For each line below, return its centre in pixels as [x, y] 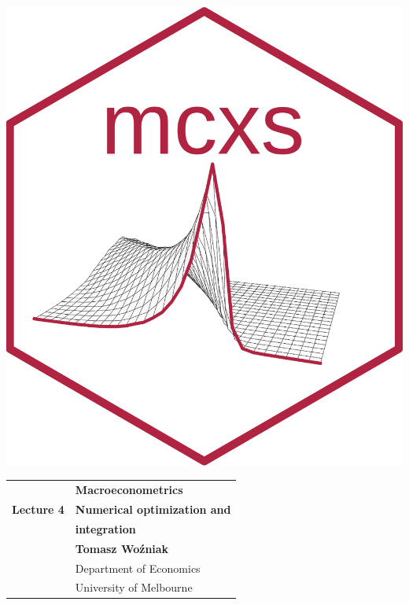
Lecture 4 [38, 509]
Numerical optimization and [153, 509]
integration [105, 528]
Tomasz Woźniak [122, 548]
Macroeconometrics [129, 490]
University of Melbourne [134, 587]
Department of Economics [138, 568]
